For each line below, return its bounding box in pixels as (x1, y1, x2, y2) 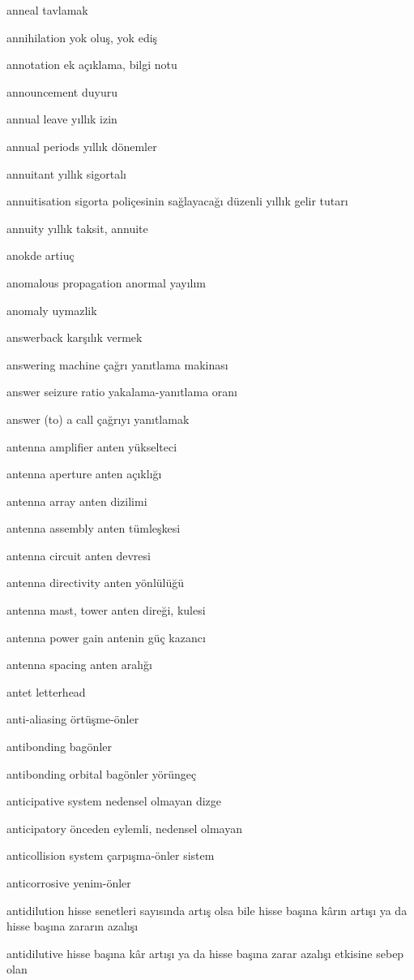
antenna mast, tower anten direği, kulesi (6, 602, 206, 619)
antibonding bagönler (6, 738, 112, 755)
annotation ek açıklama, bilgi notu (6, 56, 177, 73)
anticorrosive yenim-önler (6, 874, 131, 891)
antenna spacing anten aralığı (6, 656, 152, 673)
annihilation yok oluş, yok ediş (6, 28, 158, 45)
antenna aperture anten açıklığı (6, 465, 162, 482)
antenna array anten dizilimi (6, 492, 147, 509)
